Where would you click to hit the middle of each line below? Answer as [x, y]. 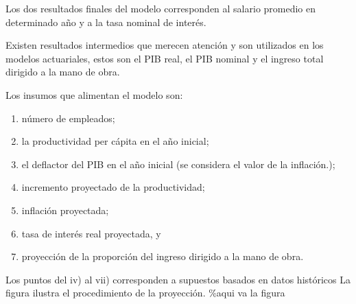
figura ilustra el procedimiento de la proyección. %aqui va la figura [145, 293]
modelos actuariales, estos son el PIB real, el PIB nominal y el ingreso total [165, 58]
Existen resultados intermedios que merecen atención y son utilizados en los [165, 45]
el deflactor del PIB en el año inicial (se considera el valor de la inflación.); [178, 164]
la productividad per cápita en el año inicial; [115, 141]
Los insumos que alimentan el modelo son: [94, 94]
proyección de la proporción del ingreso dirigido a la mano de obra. [163, 256]
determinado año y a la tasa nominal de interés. [106, 22]
